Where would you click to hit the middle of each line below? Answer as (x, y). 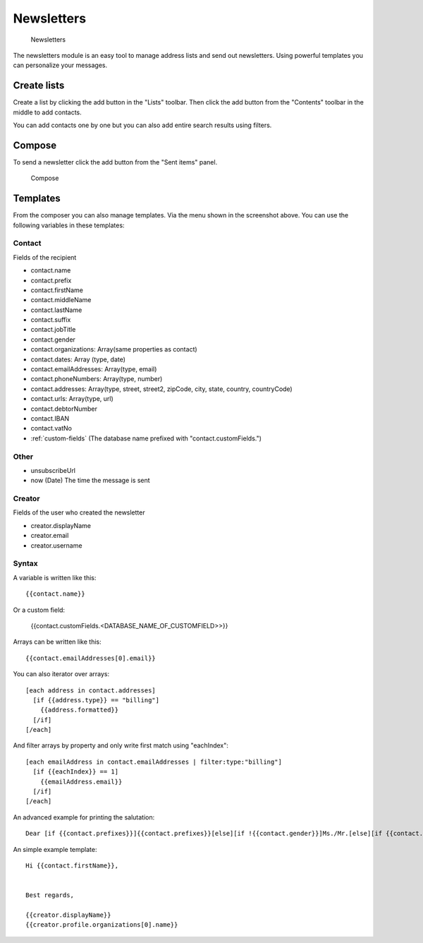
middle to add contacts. (48, 112)
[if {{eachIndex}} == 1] (76, 772)
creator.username (56, 545)
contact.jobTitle (53, 330)
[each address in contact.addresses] (91, 690)
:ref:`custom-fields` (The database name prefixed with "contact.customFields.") (146, 438)
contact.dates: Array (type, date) (78, 359)
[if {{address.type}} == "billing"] (96, 700)
